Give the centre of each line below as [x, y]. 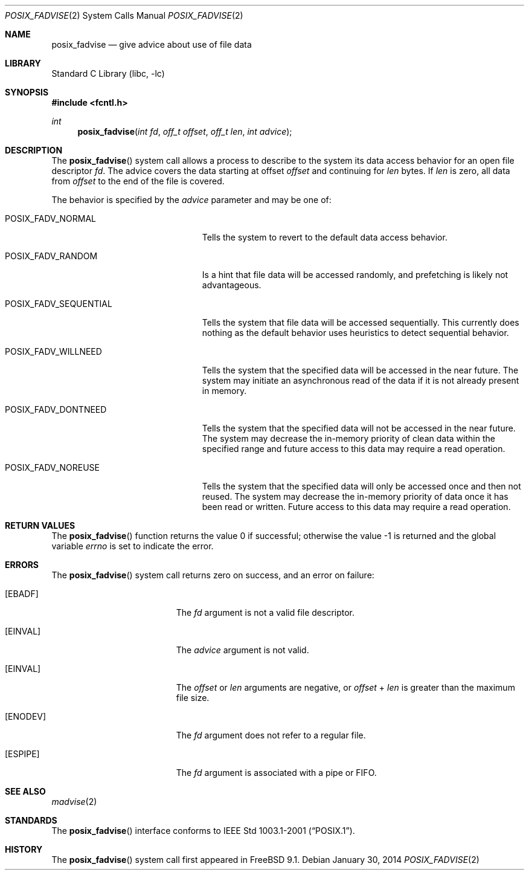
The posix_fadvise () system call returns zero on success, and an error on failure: [213, 575]
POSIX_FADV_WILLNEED [53, 351]
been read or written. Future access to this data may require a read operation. [356, 507]
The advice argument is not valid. [242, 650]
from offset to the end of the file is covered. [138, 181]
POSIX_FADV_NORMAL [50, 218]
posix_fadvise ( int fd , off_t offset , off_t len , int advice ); [185, 131]
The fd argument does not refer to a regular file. [271, 735]
